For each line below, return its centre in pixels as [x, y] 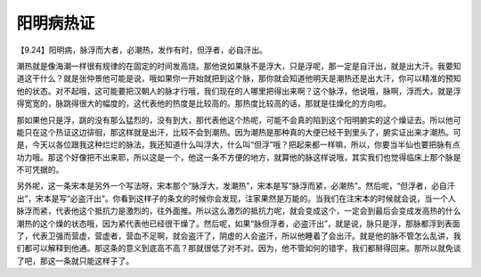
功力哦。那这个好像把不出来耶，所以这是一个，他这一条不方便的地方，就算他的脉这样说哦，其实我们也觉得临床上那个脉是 [239, 157]
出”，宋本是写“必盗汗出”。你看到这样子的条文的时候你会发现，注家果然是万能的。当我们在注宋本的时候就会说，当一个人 [236, 198]
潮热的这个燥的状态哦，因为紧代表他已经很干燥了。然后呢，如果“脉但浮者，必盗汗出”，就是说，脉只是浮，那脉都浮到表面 [238, 224]
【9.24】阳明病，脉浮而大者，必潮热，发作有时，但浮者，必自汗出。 [142, 50]
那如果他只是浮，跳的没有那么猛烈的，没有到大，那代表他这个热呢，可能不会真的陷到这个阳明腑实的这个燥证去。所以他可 [239, 119]
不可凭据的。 [40, 170]
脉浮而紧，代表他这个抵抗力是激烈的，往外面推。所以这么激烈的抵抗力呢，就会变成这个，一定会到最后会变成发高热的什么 [239, 211]
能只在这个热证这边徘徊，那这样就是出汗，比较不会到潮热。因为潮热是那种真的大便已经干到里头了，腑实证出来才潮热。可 [239, 132]
